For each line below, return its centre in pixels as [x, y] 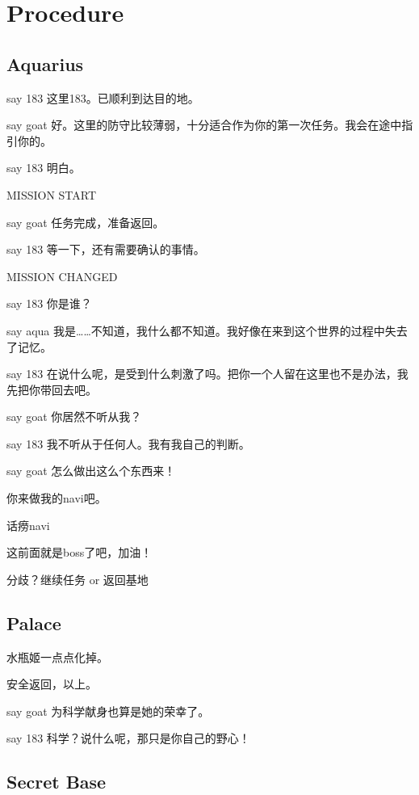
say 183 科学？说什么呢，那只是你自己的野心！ [128, 738]
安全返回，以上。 [52, 684]
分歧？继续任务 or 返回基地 [78, 579]
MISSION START [52, 194]
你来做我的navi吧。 [57, 498]
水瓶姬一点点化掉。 [57, 656]
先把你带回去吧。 [52, 389]
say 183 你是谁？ [49, 303]
